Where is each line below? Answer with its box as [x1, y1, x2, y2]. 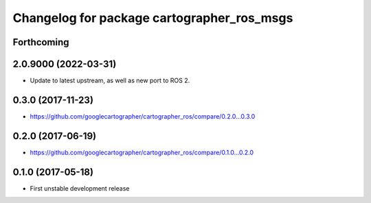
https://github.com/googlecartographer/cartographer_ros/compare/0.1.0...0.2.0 [30, 148, 254, 156]
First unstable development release [30, 184, 130, 192]
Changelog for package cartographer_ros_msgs [12, 10, 293, 25]
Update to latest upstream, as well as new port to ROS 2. [30, 76, 190, 85]
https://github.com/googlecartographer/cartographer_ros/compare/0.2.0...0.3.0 [30, 112, 256, 120]
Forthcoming [12, 36, 69, 48]
